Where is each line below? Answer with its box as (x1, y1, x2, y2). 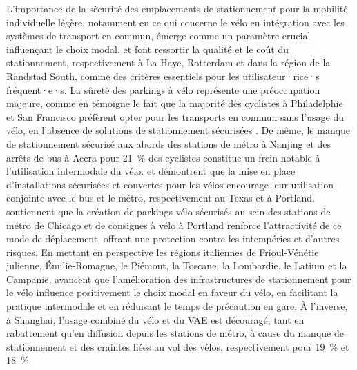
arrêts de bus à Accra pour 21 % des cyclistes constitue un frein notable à (6, 150, 320, 164)
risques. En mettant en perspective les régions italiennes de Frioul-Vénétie (6, 244, 319, 259)
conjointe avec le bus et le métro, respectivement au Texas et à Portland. (6, 191, 315, 205)
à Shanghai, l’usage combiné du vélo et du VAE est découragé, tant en (6, 312, 305, 327)
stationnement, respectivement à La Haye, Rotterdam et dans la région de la (6, 55, 331, 70)
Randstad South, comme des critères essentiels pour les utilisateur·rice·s (6, 68, 320, 83)
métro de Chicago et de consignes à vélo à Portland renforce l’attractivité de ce (6, 217, 342, 232)
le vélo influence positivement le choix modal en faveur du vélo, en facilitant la (6, 285, 338, 300)
